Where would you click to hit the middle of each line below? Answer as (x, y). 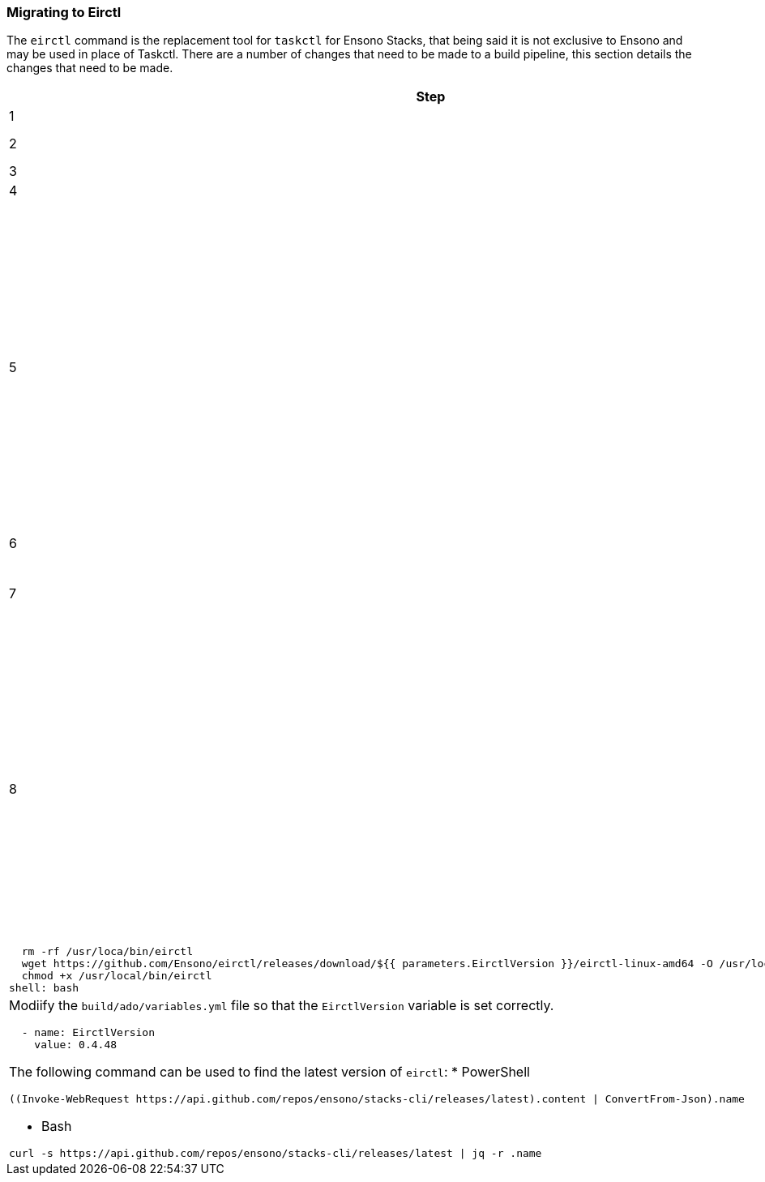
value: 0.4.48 (76, 1045)
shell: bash (44, 988)
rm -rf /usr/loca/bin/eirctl (107, 952)
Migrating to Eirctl (64, 12)
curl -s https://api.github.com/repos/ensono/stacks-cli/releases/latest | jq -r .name (276, 1154)
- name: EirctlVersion (88, 1033)
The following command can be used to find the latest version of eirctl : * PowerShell (269, 1072)
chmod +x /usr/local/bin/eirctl (117, 976)
